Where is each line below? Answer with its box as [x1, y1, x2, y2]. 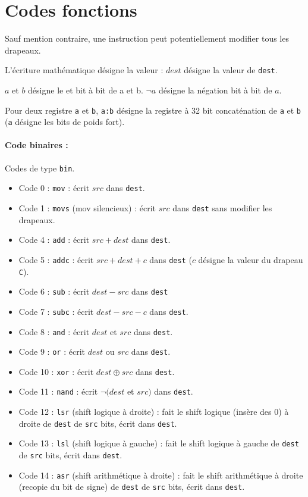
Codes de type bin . [5, 161, 75, 174]
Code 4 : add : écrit [18, 233, 90, 246]
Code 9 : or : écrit [18, 345, 85, 358]
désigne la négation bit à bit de [158, 83, 272, 96]
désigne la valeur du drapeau [198, 253, 303, 265]
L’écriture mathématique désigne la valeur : [5, 64, 164, 76]
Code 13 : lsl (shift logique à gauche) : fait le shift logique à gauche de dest [18, 437, 299, 449]
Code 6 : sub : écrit [18, 285, 90, 298]
